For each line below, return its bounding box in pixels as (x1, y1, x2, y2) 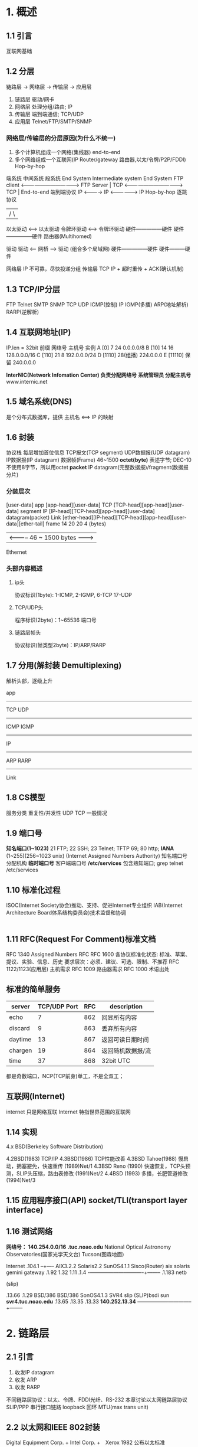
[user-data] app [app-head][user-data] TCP (6, 501, 113, 508)
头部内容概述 (6, 564, 43, 573)
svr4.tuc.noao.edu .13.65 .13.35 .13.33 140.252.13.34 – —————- (6, 1298, 169, 1305)
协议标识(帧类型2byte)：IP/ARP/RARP (14, 641, 106, 648)
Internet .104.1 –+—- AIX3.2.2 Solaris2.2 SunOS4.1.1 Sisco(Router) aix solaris (6, 1262, 190, 1269)
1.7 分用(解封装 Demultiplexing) (6, 661, 122, 671)
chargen (9, 1046, 32, 1054)
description (110, 1002, 143, 1010)
